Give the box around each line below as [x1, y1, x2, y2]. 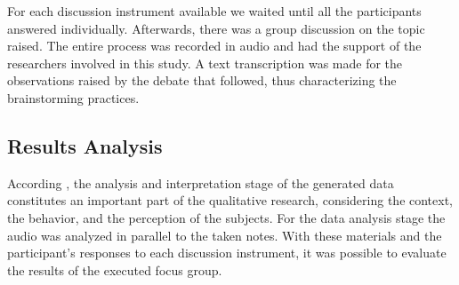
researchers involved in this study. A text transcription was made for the [7, 53, 403, 72]
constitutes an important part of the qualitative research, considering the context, [7, 191, 454, 210]
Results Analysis [7, 131, 163, 159]
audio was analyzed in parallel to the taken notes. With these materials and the [7, 226, 442, 244]
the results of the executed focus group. [7, 260, 222, 279]
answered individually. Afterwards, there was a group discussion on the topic [7, 19, 425, 37]
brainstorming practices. [7, 88, 140, 107]
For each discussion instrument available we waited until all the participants [7, 2, 422, 20]
